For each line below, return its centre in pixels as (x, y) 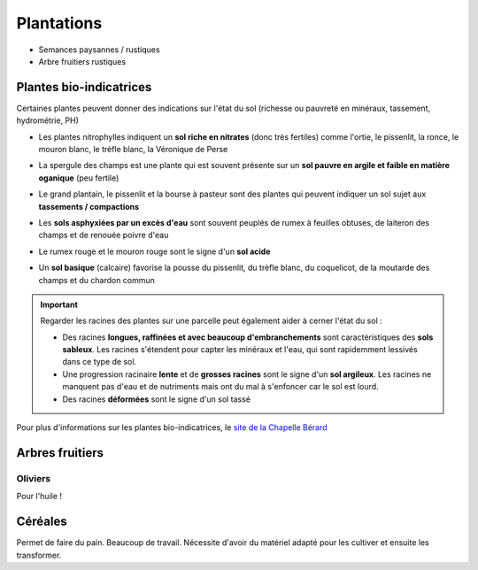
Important (59, 304)
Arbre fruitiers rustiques (82, 61)
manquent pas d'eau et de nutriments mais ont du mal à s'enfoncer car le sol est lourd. (221, 387)
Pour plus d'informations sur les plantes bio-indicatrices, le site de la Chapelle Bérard (172, 427)
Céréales (42, 522)
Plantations (59, 23)
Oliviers (34, 478)
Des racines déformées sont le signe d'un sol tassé (157, 399)
